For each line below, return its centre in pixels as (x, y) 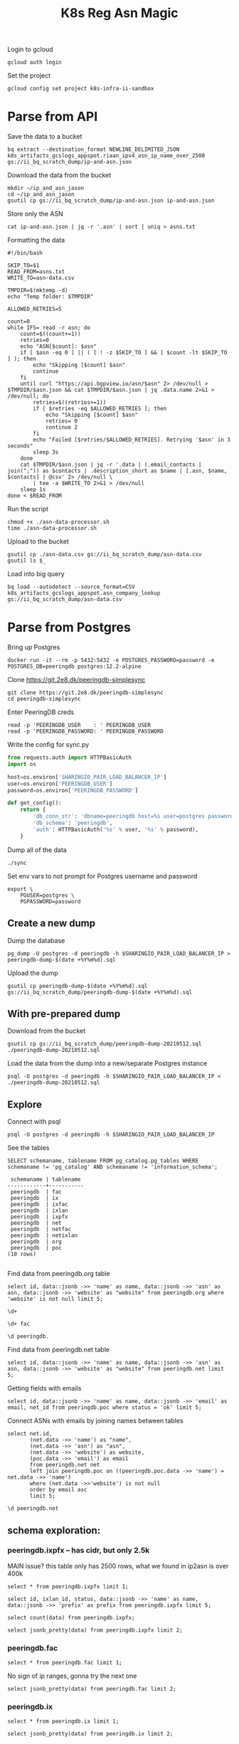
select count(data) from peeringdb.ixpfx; (71, 1617)
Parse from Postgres (69, 628)
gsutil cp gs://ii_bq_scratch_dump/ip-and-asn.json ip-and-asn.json (111, 201)
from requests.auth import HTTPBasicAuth (70, 758)
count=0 (19, 321)
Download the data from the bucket (59, 175)
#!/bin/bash (25, 253)
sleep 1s (33, 490)
